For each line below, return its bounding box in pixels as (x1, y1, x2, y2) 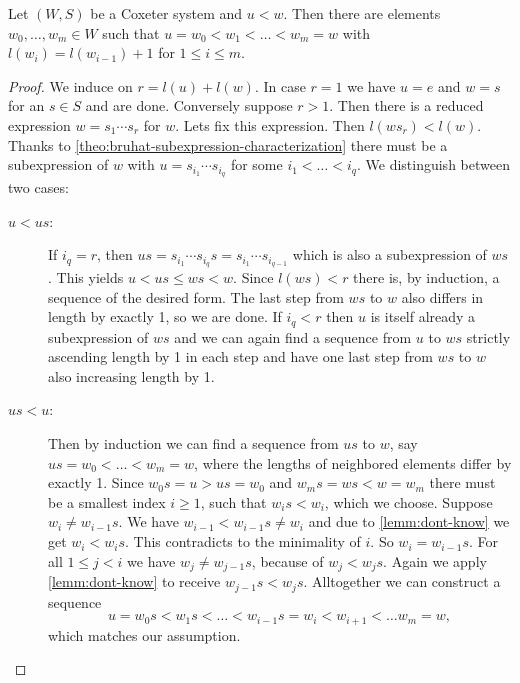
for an (8, 95, 45, 116)
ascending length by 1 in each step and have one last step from (48, 346, 433, 367)
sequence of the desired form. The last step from (48, 286, 344, 307)
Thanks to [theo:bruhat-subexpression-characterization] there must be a (8, 134, 448, 155)
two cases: (8, 177, 69, 198)
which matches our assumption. (48, 624, 241, 645)
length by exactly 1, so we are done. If (48, 306, 282, 327)
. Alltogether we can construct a (303, 571, 501, 592)
